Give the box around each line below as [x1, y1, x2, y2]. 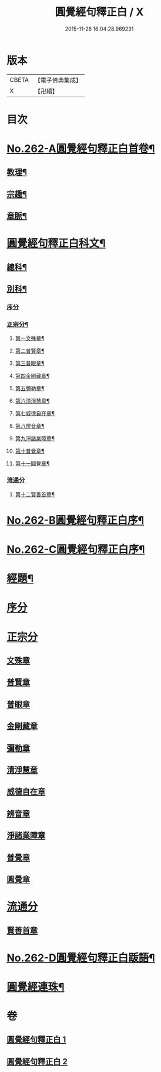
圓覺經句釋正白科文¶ [6, 237, 106, 250]
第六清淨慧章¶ [15, 397, 50, 404]
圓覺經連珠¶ [6, 980, 65, 994]
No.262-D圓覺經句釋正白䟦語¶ [6, 951, 155, 964]
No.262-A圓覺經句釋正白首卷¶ [6, 142, 155, 156]
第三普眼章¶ [15, 360, 45, 367]
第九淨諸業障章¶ [15, 435, 55, 442]
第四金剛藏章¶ [15, 372, 50, 380]
